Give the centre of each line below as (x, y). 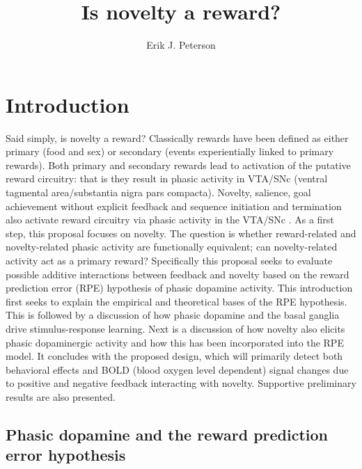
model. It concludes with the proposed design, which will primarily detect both (174, 356)
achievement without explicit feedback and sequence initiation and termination (174, 206)
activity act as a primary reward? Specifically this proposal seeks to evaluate (169, 260)
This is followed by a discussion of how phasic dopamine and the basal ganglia (173, 315)
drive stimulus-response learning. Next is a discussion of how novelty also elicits (175, 328)
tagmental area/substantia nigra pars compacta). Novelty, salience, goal (158, 192)
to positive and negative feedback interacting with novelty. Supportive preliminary (181, 383)
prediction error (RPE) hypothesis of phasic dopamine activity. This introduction (179, 288)
